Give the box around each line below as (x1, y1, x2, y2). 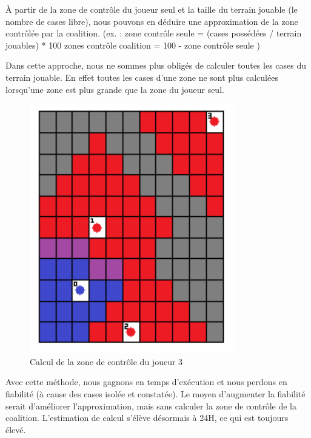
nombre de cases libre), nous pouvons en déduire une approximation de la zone (5, 15, 298, 27)
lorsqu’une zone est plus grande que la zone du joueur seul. (5, 83, 224, 95)
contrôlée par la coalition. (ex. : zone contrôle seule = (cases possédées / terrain (5, 27, 302, 39)
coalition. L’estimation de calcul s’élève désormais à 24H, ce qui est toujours (5, 411, 289, 424)
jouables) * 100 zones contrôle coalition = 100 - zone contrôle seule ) (5, 38, 260, 51)
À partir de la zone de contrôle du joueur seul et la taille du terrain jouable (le (5, 3, 298, 15)
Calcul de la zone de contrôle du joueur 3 (30, 355, 183, 368)
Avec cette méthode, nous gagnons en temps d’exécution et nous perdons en (5, 375, 287, 388)
